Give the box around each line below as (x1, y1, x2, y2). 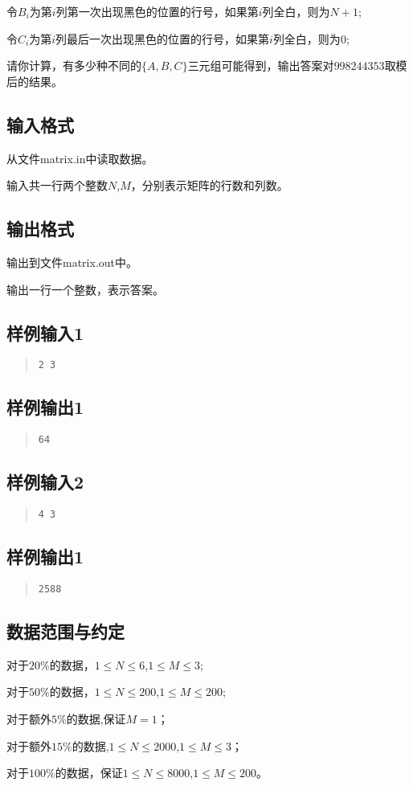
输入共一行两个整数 (6, 177, 108, 194)
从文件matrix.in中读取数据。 (6, 149, 153, 166)
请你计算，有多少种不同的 (6, 57, 141, 74)
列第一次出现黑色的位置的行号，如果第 (55, 3, 259, 19)
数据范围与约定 (6, 618, 125, 643)
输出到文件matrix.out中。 (6, 253, 138, 270)
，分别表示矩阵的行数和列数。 (130, 177, 288, 194)
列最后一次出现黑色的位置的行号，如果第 (55, 30, 270, 47)
